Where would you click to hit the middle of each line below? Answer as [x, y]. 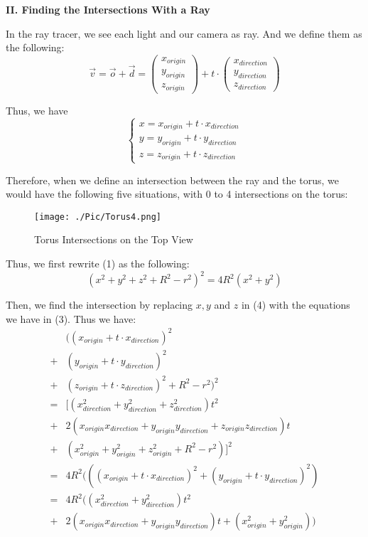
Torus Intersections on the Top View [114, 239]
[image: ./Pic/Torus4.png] [98, 217]
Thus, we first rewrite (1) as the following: [98, 263]
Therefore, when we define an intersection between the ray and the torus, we [172, 180]
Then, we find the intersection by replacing [99, 305]
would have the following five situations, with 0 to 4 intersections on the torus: [177, 194]
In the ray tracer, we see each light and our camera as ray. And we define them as [184, 33]
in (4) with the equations [296, 305]
